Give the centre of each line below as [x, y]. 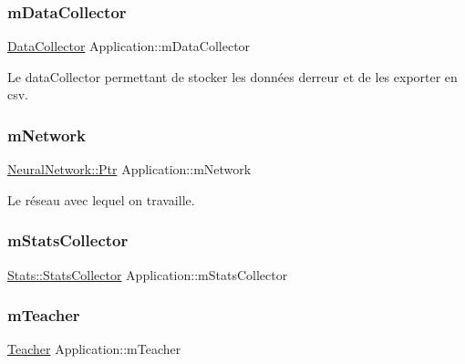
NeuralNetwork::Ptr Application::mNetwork [129, 169]
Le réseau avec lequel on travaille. [101, 199]
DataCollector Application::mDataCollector [129, 46]
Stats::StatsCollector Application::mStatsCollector [148, 274]
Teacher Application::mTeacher [94, 349]
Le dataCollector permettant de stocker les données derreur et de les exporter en [232, 76]
